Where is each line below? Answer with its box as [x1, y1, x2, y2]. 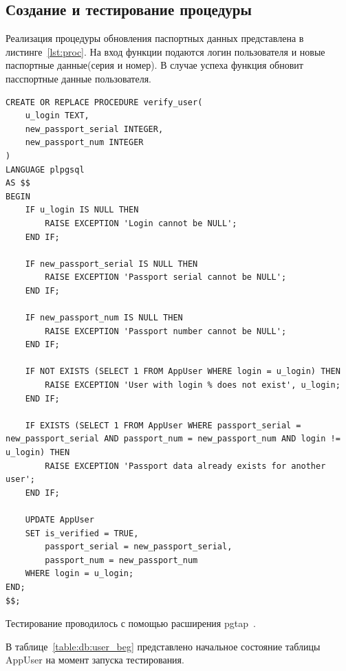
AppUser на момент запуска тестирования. [6, 652, 184, 667]
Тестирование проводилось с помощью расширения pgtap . [6, 616, 256, 630]
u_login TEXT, [25, 111, 89, 121]
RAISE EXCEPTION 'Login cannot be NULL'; [45, 218, 237, 228]
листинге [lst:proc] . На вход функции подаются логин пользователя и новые [6, 44, 325, 58]
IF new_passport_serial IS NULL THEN [25, 258, 198, 269]
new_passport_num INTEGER [25, 137, 144, 148]
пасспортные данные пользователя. [6, 71, 151, 85]
